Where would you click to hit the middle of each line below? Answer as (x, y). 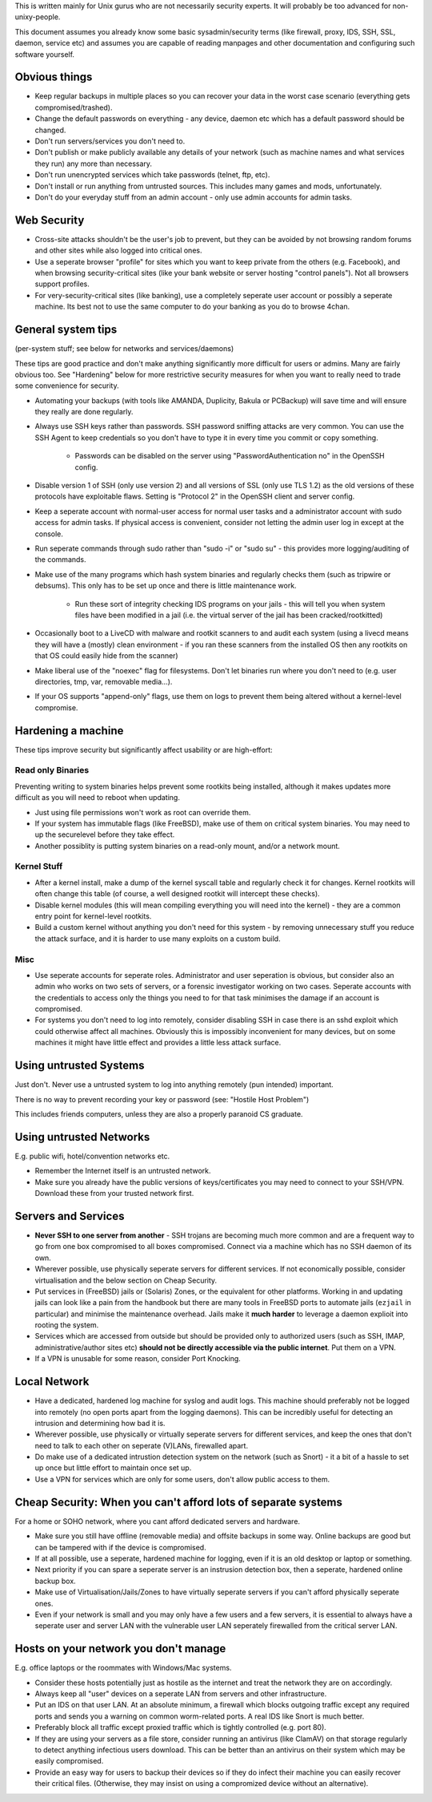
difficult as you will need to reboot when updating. (97, 798)
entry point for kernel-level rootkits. (93, 916)
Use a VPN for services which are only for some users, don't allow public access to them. (182, 1479)
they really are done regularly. (84, 412)
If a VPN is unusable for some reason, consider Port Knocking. (138, 1359)
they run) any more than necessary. (93, 164)
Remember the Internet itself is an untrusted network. (123, 1171)
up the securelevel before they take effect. (105, 834)
